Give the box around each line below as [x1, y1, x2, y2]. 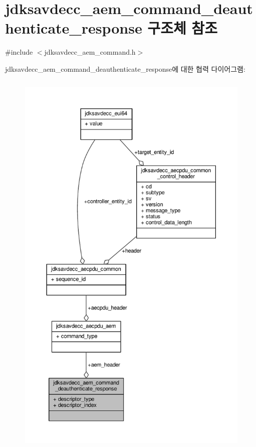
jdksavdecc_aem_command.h [44, 47, 136, 57]
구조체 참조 [147, 18, 217, 38]
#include [5, 47, 33, 57]
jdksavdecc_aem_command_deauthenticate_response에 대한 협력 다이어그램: [5, 63, 245, 74]
